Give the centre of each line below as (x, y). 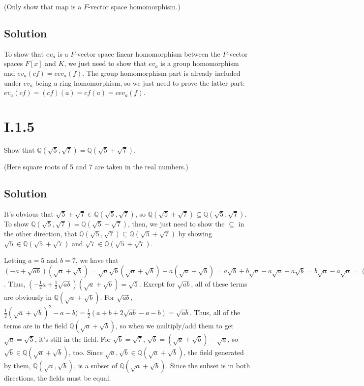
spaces (14, 63)
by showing (195, 233)
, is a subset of (96, 365)
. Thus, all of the (215, 312)
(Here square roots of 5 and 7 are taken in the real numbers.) (96, 166)
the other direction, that (41, 233)
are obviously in (28, 297)
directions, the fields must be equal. (58, 377)
